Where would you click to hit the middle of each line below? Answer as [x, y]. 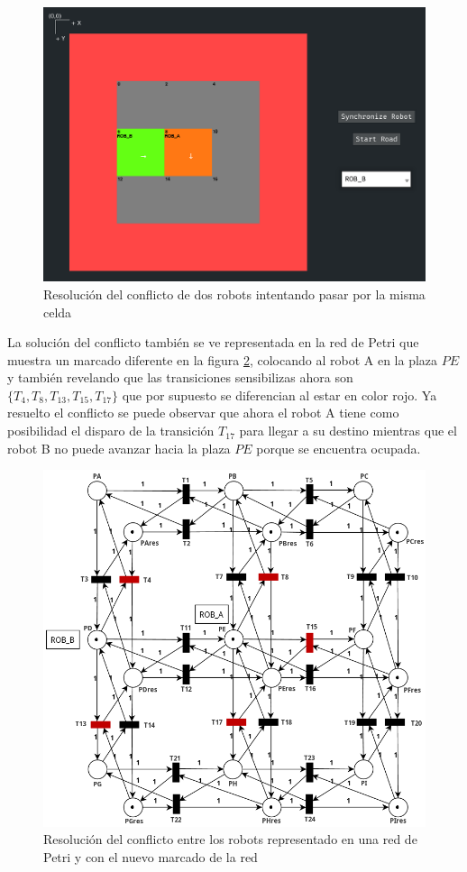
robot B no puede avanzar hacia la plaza [119, 448]
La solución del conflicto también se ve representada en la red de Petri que [213, 342]
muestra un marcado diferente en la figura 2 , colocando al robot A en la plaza [223, 359]
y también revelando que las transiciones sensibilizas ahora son [180, 377]
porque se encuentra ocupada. [339, 448]
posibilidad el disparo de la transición [111, 431]
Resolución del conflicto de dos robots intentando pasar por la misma [234, 294]
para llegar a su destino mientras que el [348, 431]
